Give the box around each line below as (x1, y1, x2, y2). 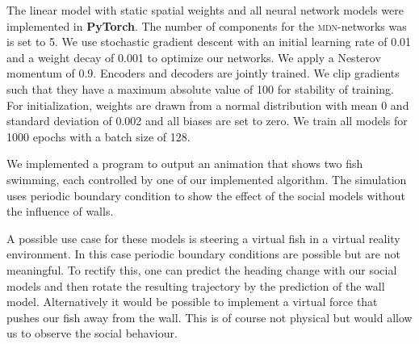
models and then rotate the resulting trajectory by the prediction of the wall (6, 277, 385, 294)
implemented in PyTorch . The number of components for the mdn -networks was (6, 17, 407, 34)
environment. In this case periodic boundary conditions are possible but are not (6, 245, 400, 262)
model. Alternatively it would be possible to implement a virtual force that (6, 293, 378, 310)
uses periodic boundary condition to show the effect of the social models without (6, 187, 405, 203)
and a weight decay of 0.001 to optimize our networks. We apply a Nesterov (6, 48, 381, 65)
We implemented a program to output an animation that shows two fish (6, 155, 363, 172)
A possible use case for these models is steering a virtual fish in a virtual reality (6, 229, 400, 246)
